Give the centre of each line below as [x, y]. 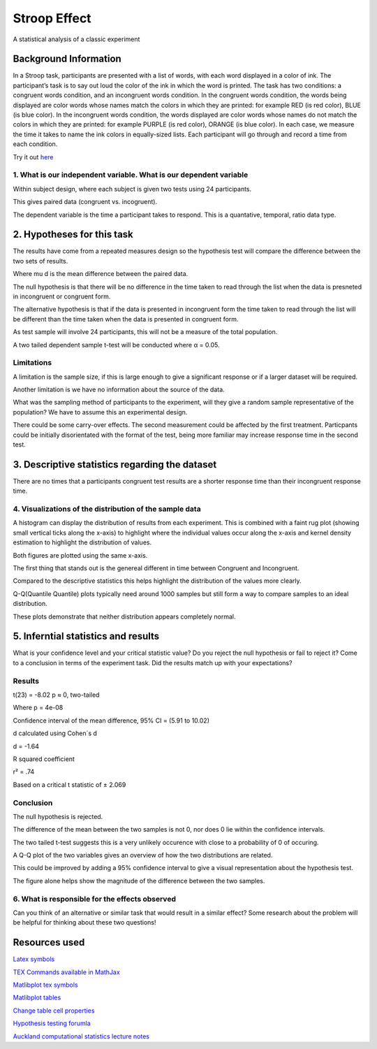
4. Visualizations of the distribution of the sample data [107, 509]
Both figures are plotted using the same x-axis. [80, 555]
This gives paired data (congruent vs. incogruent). [85, 202]
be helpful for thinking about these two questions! [84, 923]
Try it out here [33, 157]
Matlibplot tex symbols [45, 985]
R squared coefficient [44, 759]
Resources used [49, 942]
